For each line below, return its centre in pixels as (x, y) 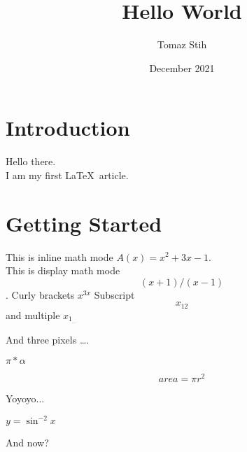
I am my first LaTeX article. (67, 175)
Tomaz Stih (182, 44)
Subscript (114, 294)
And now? (27, 443)
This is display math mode (63, 270)
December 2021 (182, 68)
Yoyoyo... (25, 398)
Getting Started (84, 223)
